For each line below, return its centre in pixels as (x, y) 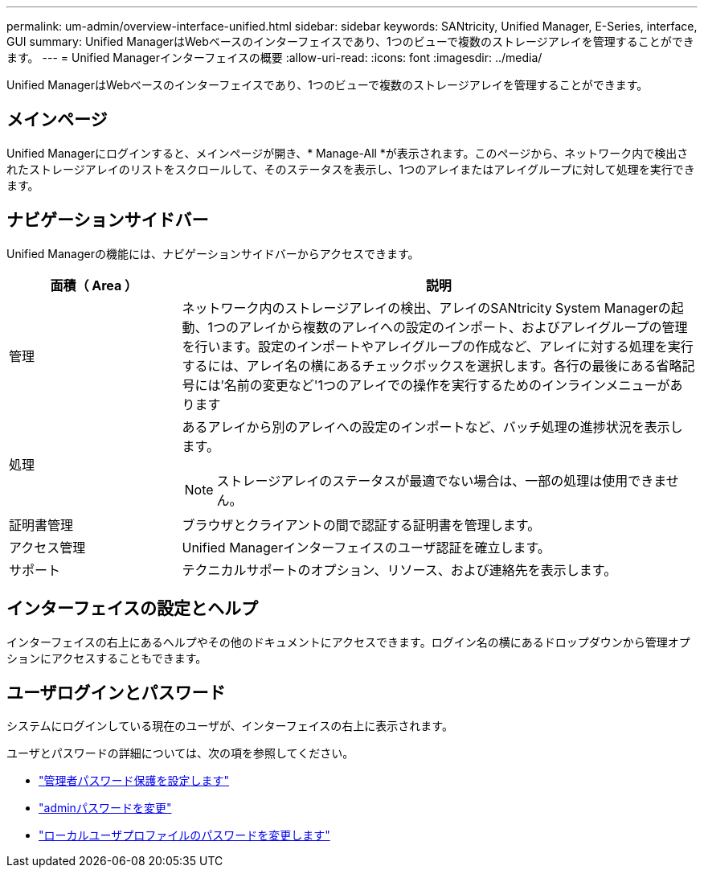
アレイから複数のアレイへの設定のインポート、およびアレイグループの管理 (463, 327)
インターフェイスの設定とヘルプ (133, 609)
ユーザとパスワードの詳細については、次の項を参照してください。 (180, 753)
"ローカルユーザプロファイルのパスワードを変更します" (184, 835)
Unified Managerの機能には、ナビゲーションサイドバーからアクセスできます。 (213, 253)
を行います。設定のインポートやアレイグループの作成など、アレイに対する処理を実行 (438, 346)
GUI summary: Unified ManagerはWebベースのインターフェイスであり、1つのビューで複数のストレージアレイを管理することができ (350, 41)
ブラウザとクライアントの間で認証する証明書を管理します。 (361, 525)
